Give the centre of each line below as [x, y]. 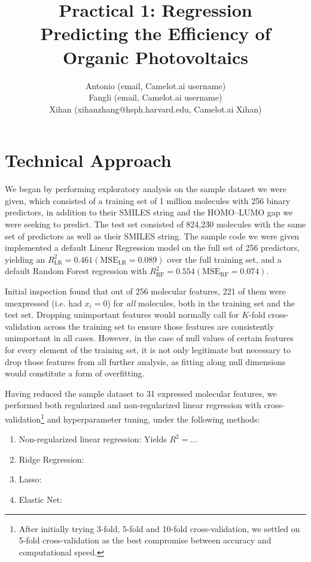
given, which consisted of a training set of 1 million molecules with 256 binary [148, 200]
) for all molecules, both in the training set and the [201, 303]
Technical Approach [88, 160]
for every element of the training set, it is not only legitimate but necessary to [148, 349]
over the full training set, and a [224, 259]
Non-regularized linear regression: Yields [93, 439]
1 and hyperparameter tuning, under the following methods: [150, 418]
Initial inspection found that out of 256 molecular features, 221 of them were [145, 291]
